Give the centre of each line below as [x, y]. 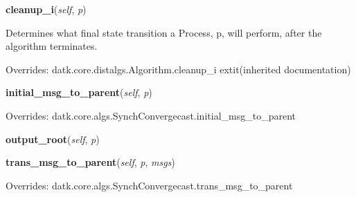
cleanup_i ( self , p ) [46, 9]
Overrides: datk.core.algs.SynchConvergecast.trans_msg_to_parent [149, 185]
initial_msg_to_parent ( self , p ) [79, 92]
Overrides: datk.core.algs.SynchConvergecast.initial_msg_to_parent [151, 115]
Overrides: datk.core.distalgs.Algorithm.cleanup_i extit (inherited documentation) [178, 69]
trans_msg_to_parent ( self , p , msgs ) [90, 162]
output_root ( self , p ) [53, 139]
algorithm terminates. [52, 46]
